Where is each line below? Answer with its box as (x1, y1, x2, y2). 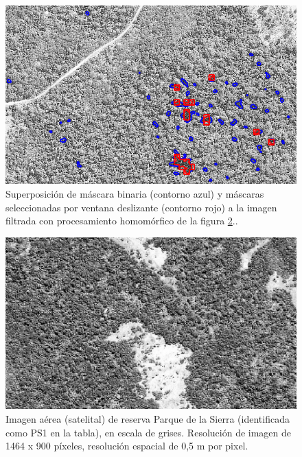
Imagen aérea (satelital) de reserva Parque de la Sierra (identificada (5, 412, 290, 426)
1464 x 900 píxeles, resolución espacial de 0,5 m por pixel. (5, 438, 248, 453)
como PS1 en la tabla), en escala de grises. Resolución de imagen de (5, 425, 292, 439)
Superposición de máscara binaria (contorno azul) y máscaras (5, 187, 264, 201)
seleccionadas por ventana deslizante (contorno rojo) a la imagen (5, 200, 277, 214)
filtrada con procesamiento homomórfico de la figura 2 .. (5, 213, 238, 228)
